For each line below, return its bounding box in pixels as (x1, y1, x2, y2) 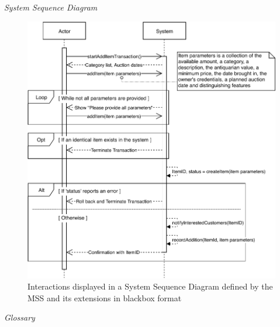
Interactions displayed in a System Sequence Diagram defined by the (27, 280, 273, 292)
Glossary (4, 311, 35, 323)
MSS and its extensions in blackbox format (27, 291, 182, 304)
